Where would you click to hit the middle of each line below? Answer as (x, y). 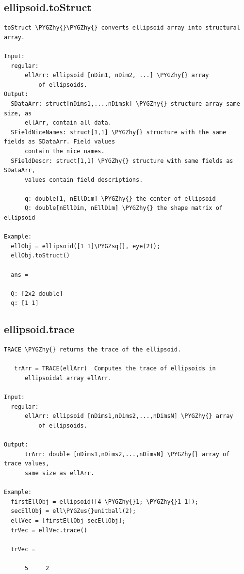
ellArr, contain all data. (68, 123)
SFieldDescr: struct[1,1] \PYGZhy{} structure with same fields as (122, 161)
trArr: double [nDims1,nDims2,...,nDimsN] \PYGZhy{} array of (127, 454)
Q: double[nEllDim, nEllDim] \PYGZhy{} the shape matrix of (124, 208)
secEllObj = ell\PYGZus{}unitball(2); (73, 511)
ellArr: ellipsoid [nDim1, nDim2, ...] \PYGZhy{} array (117, 75)
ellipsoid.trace (39, 329)
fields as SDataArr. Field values (60, 142)
